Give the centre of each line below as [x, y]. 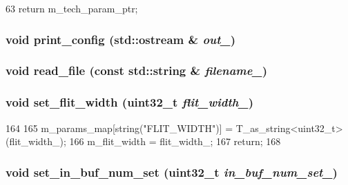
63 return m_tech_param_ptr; [72, 8]
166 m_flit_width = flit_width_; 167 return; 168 [175, 141]
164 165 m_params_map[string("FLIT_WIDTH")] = [119, 128]
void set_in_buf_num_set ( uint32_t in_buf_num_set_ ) [172, 172]
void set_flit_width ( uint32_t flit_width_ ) [129, 102]
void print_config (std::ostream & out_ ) [121, 39]
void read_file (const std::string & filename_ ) [136, 70]
